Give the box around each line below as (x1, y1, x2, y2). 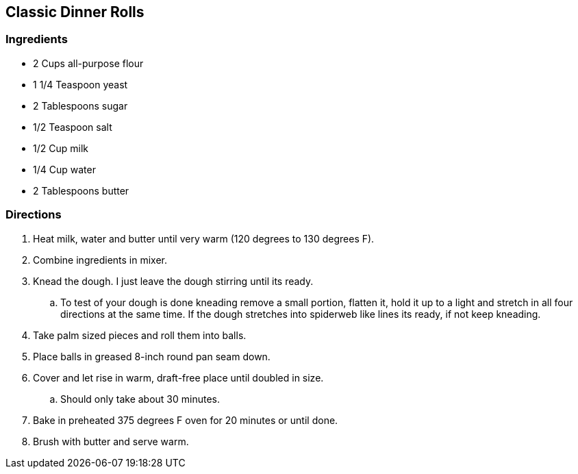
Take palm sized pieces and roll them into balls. (33, 329, 247, 341)
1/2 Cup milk (33, 142, 88, 154)
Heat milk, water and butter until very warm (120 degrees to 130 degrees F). (33, 232, 375, 245)
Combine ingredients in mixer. (33, 253, 168, 266)
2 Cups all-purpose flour (33, 57, 144, 69)
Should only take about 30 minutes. (60, 392, 221, 405)
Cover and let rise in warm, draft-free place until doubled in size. (33, 371, 324, 384)
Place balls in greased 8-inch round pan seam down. (33, 350, 271, 362)
